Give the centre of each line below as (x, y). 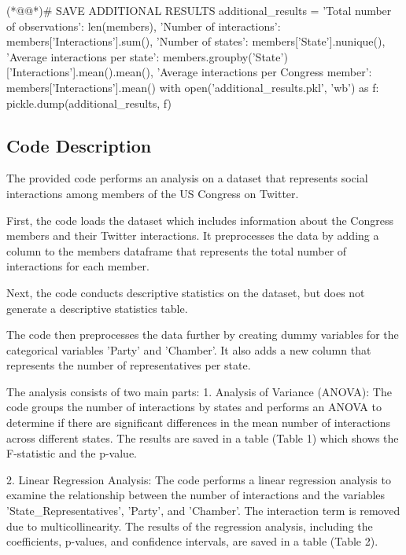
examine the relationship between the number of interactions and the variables (196, 495)
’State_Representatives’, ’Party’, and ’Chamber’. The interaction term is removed (203, 511)
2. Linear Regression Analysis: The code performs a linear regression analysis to (199, 479)
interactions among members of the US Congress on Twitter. (153, 193)
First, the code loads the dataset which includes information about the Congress (200, 220)
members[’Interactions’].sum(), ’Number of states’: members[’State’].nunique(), (196, 41)
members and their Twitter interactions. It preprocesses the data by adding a (193, 235)
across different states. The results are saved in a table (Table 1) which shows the (203, 437)
